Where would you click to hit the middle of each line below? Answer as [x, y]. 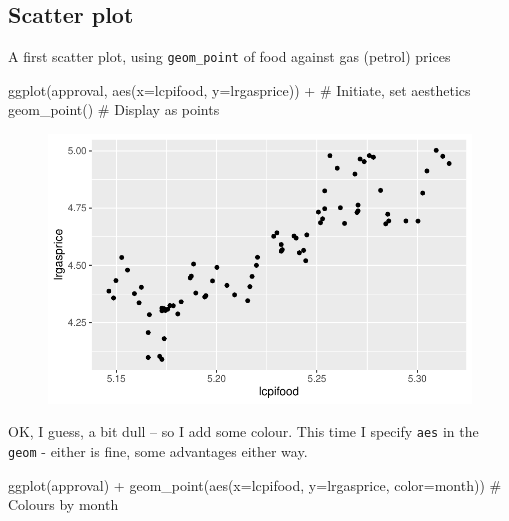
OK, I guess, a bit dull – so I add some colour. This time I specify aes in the [243, 431]
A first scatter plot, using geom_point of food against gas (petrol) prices [229, 56]
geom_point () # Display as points [114, 109]
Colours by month [63, 504]
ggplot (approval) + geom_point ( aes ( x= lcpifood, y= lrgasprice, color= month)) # [255, 484]
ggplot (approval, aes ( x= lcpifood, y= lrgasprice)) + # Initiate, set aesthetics [239, 89]
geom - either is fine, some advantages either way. [158, 451]
